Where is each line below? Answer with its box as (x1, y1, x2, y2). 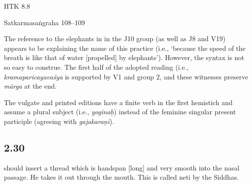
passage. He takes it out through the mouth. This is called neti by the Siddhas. (4, 172, 239, 182)
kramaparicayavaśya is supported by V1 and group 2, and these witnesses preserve (4, 71, 248, 81)
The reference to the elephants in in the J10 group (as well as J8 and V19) (4, 33, 226, 44)
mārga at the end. (4, 81, 57, 91)
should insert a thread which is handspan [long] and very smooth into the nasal (4, 162, 239, 172)
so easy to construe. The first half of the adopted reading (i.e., (4, 62, 189, 72)
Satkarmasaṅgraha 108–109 (4, 17, 85, 27)
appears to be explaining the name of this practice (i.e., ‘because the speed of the (4, 43, 246, 53)
